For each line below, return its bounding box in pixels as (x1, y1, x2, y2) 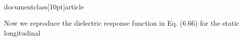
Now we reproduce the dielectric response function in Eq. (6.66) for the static (4, 18, 240, 28)
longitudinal (4, 27, 41, 38)
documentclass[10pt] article (4, 1, 84, 11)
